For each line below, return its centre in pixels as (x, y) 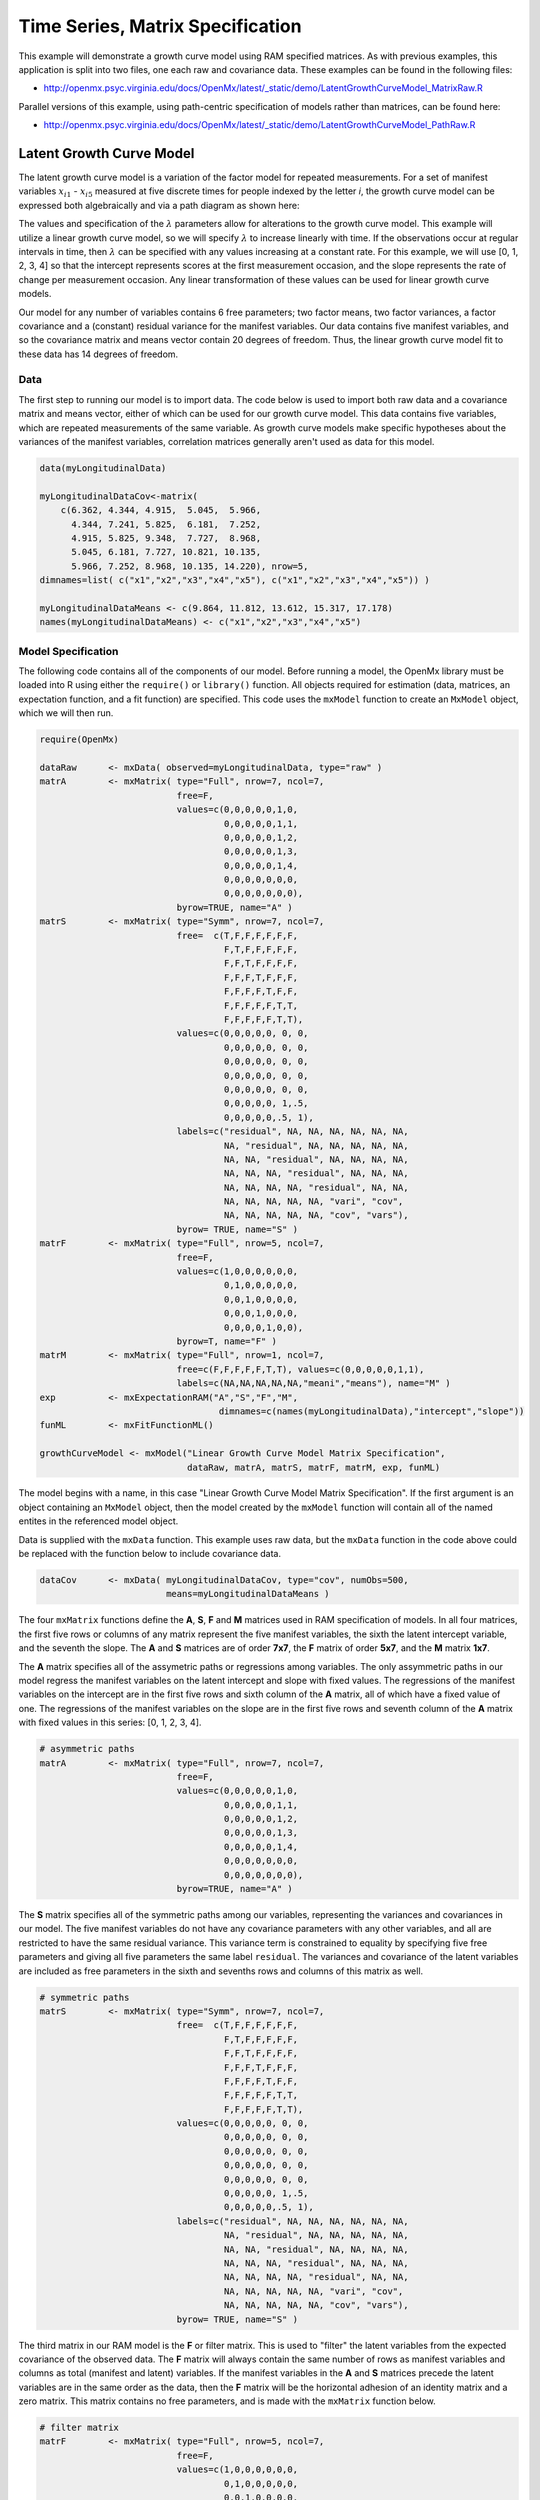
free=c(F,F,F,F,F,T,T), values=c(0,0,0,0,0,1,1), (300, 1369)
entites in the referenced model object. (98, 1521)
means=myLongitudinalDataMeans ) (247, 1594)
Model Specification (68, 651)
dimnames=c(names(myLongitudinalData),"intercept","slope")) (371, 1411)
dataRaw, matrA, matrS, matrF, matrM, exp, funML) (313, 1467)
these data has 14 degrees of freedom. (98, 354)
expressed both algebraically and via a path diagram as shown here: (159, 205)
